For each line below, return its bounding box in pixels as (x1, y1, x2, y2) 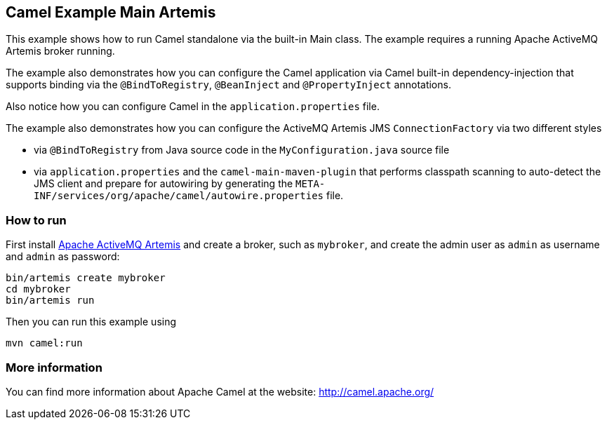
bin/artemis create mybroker (6, 272, 166, 284)
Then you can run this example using (6, 316, 177, 328)
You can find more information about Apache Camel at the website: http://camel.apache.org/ (6, 385, 434, 398)
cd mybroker (6, 283, 71, 295)
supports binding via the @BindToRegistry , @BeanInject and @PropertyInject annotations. (6, 79, 451, 91)
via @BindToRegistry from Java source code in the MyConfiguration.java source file (34, 144, 450, 156)
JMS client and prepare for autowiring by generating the (34, 177, 293, 190)
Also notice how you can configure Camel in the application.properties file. (6, 100, 380, 113)
